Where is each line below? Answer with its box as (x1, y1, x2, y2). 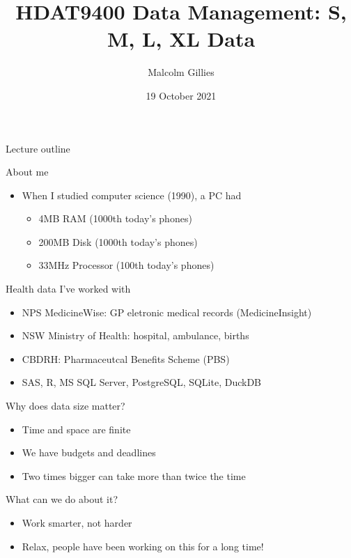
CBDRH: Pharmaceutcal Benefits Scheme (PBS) (22, 351, 230, 366)
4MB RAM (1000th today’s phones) (38, 211, 192, 226)
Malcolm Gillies (148, 65, 214, 79)
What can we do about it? (6, 492, 118, 506)
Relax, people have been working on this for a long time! (22, 538, 264, 553)
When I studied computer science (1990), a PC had (22, 187, 242, 202)
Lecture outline (6, 141, 70, 155)
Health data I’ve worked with (6, 281, 131, 296)
